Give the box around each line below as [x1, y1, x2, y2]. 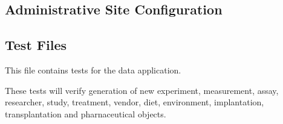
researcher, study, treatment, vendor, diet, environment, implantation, [5, 96, 264, 108]
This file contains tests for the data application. [5, 63, 181, 76]
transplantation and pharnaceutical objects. [5, 107, 166, 120]
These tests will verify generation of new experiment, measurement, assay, [5, 84, 279, 96]
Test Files [5, 36, 67, 54]
